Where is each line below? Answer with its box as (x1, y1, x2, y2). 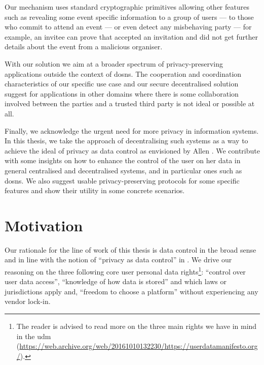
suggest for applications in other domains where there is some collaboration (5, 88, 239, 99)
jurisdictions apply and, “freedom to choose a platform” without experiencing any (5, 286, 258, 296)
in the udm (16, 330, 51, 341)
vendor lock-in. (5, 296, 51, 307)
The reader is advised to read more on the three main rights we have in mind (16, 321, 257, 331)
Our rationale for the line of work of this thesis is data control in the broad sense (5, 244, 256, 255)
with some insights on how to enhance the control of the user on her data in (5, 155, 241, 166)
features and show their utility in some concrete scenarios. (5, 185, 185, 196)
